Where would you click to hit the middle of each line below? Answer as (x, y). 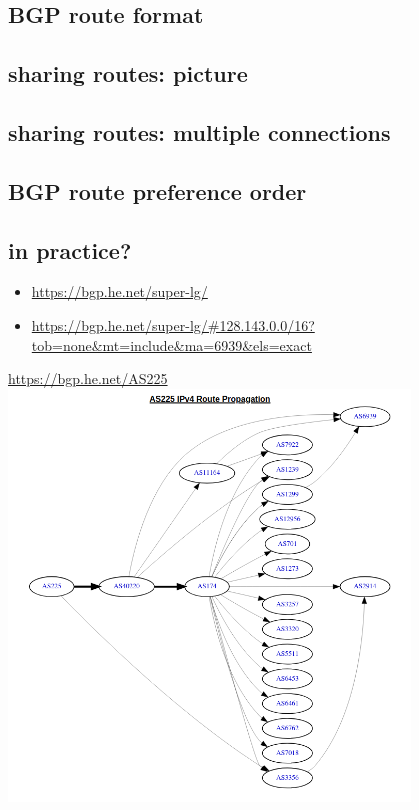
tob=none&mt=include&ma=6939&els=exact (171, 344)
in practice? (70, 249)
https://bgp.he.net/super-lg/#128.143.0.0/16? (173, 324)
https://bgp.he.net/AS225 (88, 378)
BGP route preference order (157, 190)
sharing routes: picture (128, 73)
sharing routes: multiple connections (199, 131)
